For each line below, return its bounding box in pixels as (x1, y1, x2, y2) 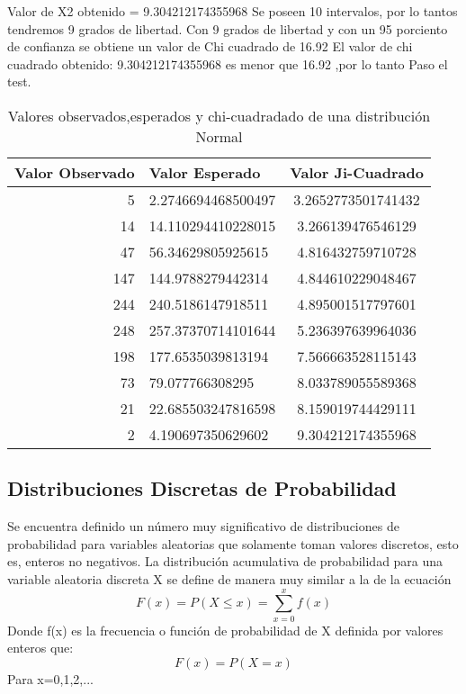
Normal (195, 125, 243, 147)
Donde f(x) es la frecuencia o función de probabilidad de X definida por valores (7, 620, 444, 639)
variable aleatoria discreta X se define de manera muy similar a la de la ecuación (7, 569, 452, 588)
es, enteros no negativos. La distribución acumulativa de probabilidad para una (7, 552, 444, 571)
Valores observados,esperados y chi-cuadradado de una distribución (7, 104, 431, 126)
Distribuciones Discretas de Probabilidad (7, 474, 397, 502)
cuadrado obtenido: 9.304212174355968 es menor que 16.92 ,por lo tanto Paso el (7, 54, 448, 73)
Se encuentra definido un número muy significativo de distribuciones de (7, 517, 399, 536)
